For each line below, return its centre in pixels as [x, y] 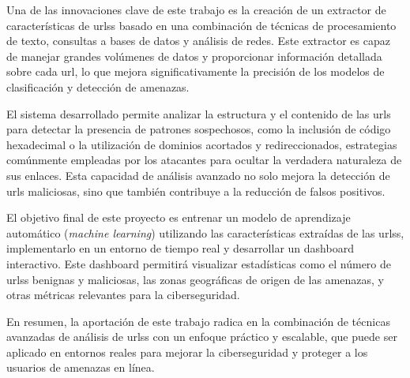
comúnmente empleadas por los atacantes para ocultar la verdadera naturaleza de [204, 160]
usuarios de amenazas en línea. [81, 367]
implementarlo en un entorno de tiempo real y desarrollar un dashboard [180, 248]
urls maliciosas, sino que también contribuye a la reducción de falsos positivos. [196, 191]
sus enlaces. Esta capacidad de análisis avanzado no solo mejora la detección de [198, 175]
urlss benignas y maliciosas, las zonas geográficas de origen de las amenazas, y [195, 279]
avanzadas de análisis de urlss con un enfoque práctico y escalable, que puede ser [202, 337]
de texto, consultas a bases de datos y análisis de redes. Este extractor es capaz [198, 41]
